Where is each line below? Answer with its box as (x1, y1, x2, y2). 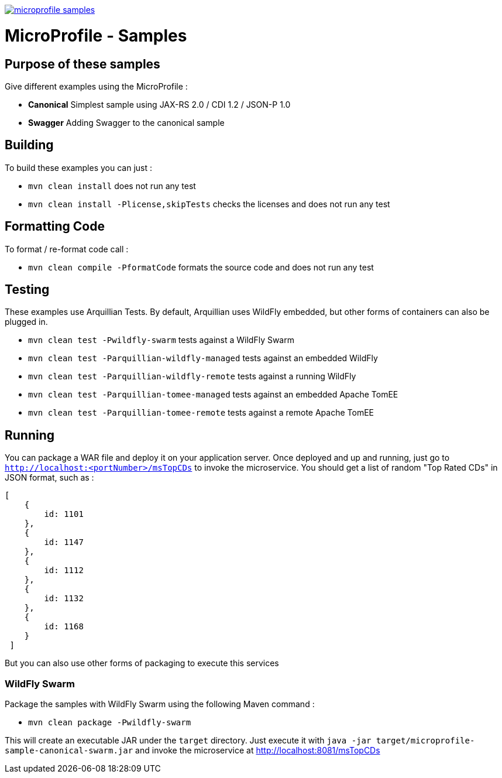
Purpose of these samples (5, 56, 160, 71)
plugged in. (5, 317, 48, 327)
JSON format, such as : (5, 472, 94, 483)
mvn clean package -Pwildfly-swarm (28, 718, 191, 728)
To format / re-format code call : (5, 244, 129, 254)
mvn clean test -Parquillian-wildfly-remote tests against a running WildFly (28, 371, 356, 382)
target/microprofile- (376, 736, 475, 746)
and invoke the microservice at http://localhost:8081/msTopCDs (135, 745, 380, 756)
